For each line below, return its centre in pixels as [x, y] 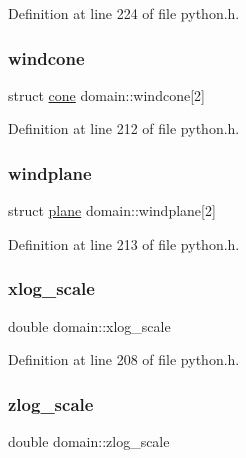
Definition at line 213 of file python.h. [124, 243]
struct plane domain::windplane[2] [112, 210]
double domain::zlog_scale [89, 441]
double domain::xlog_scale [89, 325]
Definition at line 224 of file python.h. [124, 13]
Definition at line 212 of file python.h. [124, 128]
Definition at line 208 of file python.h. [124, 359]
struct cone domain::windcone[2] [106, 94]
